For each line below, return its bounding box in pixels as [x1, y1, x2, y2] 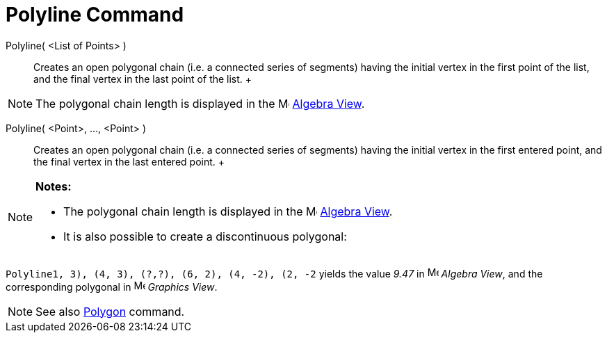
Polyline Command [6, 3, 184, 26]
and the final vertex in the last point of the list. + [33, 72, 252, 85]
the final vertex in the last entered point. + [33, 155, 225, 168]
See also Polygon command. [35, 304, 185, 319]
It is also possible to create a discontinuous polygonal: [63, 229, 347, 243]
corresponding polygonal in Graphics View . [6, 280, 218, 293]
